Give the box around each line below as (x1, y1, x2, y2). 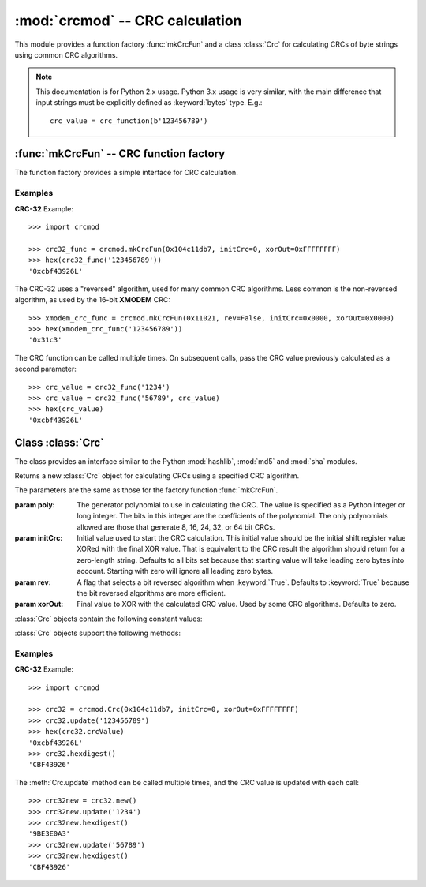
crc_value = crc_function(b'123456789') (50, 116, 208, 125)
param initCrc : (14, 533, 63, 543)
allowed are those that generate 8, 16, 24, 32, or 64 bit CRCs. (77, 522, 275, 532)
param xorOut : (14, 600, 64, 609)
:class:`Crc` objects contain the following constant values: (14, 614, 203, 623)
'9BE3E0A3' (28, 829, 71, 838)
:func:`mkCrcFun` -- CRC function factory (14, 147, 226, 161)
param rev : (14, 577, 51, 587)
